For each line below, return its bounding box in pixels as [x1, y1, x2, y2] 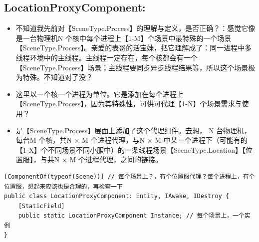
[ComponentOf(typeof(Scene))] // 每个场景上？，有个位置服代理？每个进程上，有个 [4, 173, 255, 180]
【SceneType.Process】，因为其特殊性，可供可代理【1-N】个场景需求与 [15, 98, 242, 109]
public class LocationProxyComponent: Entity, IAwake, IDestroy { [4, 193, 230, 200]
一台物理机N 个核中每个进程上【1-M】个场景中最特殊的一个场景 [22, 32, 232, 43]
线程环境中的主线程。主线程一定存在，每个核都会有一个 [15, 52, 198, 62]
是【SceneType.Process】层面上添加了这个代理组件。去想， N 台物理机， [15, 125, 252, 135]
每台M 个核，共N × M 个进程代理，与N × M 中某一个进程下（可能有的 [15, 135, 248, 145]
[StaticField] [18, 202, 65, 210]
